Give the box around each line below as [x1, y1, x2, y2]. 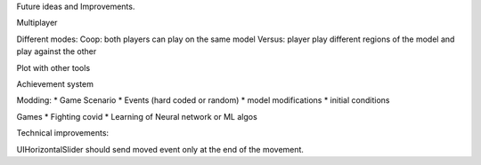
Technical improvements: [16, 128, 110, 138]
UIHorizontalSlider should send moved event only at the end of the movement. [16, 144, 305, 154]
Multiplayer [16, 18, 58, 28]
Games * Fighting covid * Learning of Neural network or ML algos [16, 111, 257, 122]
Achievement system [16, 78, 94, 89]
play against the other [16, 46, 97, 57]
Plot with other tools [16, 62, 91, 73]
